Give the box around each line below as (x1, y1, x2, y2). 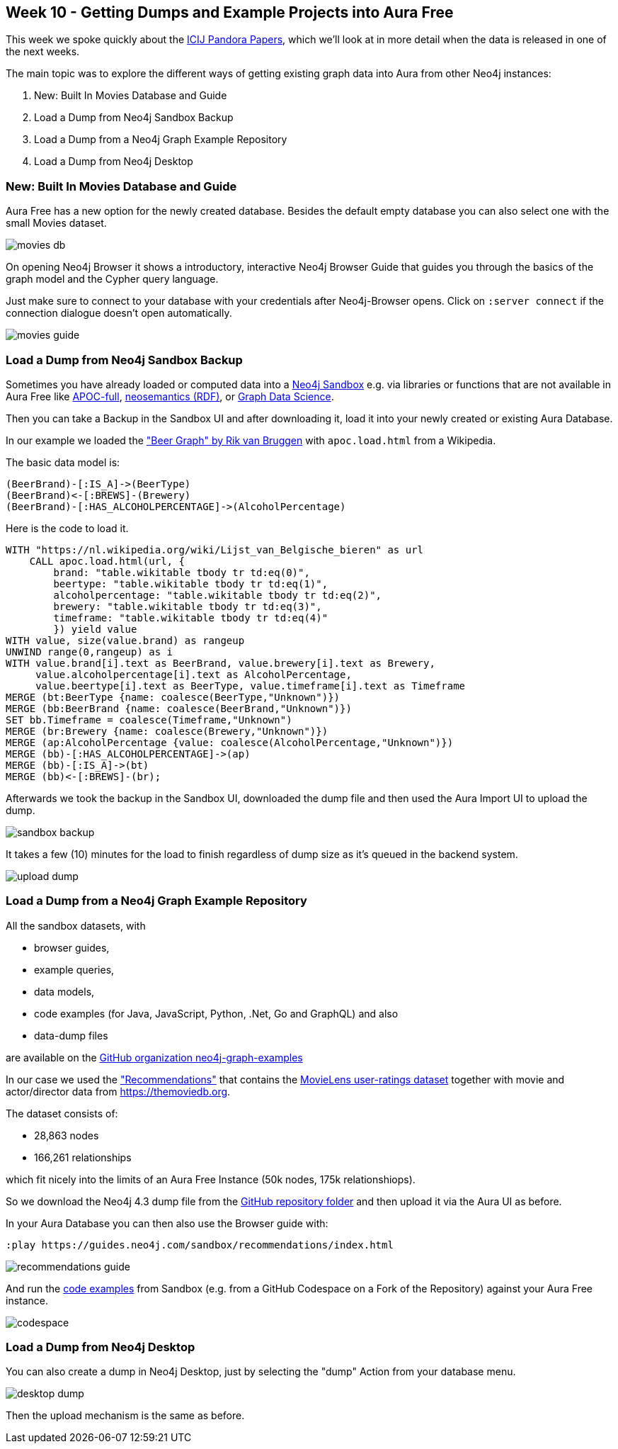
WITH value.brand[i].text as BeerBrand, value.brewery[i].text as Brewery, (6, 657, 435, 669)
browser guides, (34, 941, 110, 954)
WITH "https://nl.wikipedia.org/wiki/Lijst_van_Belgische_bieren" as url (6, 543, 424, 556)
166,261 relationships (34, 1151, 132, 1163)
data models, (34, 985, 95, 998)
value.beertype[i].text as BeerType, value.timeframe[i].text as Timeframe (35, 680, 466, 692)
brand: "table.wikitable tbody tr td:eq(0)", (53, 566, 310, 578)
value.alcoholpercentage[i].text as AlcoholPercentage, (35, 668, 352, 680)
